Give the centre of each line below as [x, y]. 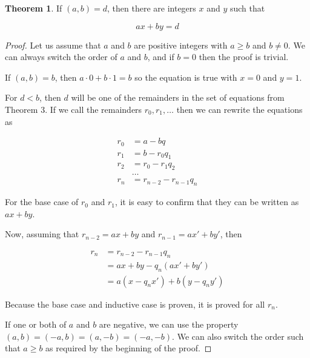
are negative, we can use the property [169, 324]
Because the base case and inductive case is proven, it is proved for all [135, 304]
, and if [161, 57]
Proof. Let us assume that [53, 45]
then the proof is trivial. [244, 57]
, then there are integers [152, 8]
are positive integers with [181, 45]
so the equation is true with [186, 77]
